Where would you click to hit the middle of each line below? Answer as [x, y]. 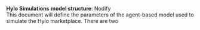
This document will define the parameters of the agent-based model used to [100, 15]
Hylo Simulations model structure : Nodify [59, 9]
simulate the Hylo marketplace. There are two [62, 21]
